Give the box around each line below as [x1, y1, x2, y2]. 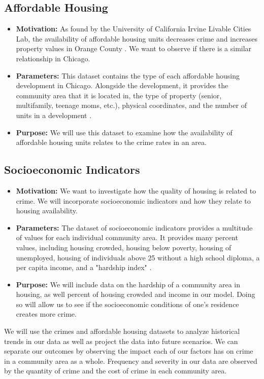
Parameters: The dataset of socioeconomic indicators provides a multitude [16, 222, 253, 233]
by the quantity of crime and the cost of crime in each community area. [4, 365, 227, 376]
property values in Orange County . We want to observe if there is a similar [16, 43, 252, 54]
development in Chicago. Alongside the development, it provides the [16, 80, 228, 91]
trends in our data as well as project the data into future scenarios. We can [4, 335, 238, 346]
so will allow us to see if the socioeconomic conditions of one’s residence [16, 298, 239, 309]
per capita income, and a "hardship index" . [16, 262, 152, 273]
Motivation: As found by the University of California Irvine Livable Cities [16, 23, 251, 34]
